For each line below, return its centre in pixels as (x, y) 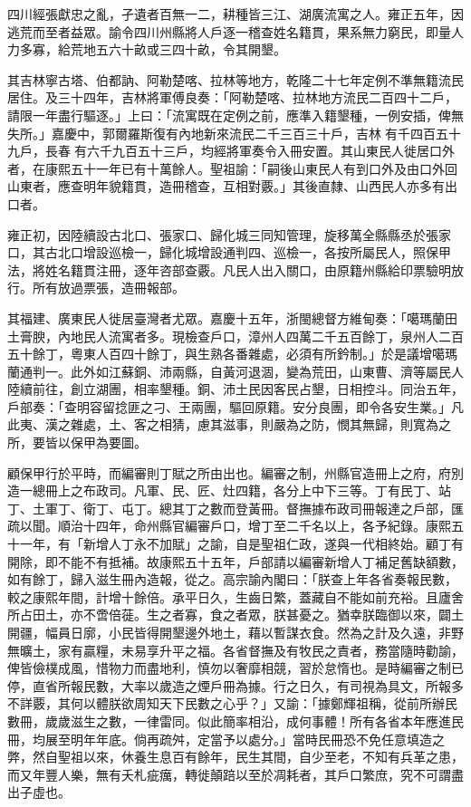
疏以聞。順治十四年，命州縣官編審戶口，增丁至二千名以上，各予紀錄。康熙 (229, 526)
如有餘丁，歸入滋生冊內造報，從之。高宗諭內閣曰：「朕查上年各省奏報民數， (232, 579)
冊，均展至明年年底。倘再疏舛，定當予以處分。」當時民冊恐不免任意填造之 (226, 739)
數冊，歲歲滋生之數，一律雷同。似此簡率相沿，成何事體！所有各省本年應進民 (235, 721)
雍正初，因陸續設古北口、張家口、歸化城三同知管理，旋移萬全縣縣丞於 (216, 234)
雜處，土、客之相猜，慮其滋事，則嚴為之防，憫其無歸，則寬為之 (260, 424)
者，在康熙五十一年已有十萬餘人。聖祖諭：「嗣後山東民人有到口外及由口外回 (232, 168)
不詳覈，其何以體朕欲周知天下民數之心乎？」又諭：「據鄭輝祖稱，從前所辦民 (232, 703)
